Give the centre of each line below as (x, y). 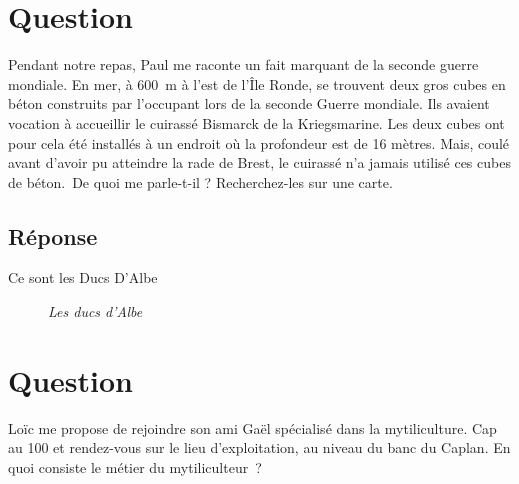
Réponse (53, 235)
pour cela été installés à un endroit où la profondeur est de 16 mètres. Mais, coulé (259, 142)
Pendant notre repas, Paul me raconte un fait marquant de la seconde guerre (243, 64)
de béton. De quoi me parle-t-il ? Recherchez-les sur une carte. (200, 181)
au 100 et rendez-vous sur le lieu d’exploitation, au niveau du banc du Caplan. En (259, 447)
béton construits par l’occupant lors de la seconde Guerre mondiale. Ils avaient (249, 103)
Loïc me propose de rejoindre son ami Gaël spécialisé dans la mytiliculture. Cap (252, 427)
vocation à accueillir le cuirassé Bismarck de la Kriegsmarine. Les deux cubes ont (256, 122)
